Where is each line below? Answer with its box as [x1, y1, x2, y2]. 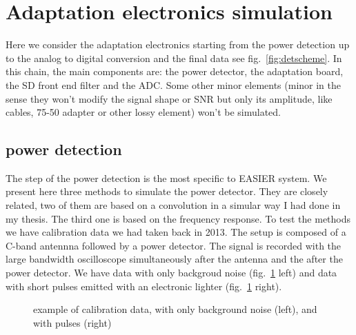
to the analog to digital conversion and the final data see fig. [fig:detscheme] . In [6, 50, 342, 65]
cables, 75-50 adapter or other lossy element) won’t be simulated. [6, 105, 281, 119]
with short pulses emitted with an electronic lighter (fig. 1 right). [6, 278, 282, 293]
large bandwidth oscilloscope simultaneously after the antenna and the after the [6, 252, 343, 266]
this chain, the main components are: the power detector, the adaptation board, [6, 64, 344, 79]
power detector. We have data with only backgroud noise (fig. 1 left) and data [6, 265, 337, 280]
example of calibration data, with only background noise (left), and [33, 302, 317, 316]
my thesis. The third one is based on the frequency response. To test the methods [6, 211, 351, 225]
